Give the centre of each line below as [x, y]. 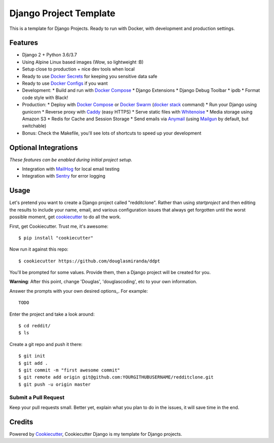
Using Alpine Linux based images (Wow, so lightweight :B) [83, 62]
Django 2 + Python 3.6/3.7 [49, 55]
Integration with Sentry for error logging [64, 176]
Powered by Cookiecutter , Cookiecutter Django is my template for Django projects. [96, 434]
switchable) [34, 126]
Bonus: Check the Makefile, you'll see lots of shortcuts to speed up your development [112, 133]
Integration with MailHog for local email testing [71, 169]
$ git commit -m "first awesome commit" [69, 370]
